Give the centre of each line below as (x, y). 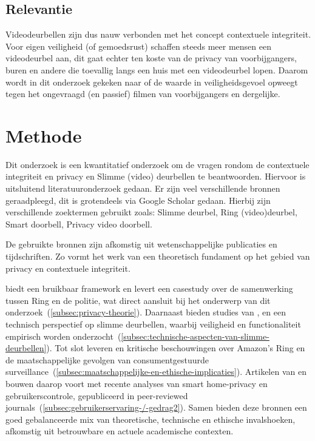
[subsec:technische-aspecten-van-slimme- (195, 336)
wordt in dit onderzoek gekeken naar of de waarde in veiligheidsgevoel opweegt (152, 82)
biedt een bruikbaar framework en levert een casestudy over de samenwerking (149, 288)
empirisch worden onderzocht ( (63, 336)
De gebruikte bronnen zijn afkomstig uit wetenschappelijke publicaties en (141, 244)
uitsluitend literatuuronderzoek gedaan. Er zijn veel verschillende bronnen (143, 188)
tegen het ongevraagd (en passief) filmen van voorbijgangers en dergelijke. (143, 94)
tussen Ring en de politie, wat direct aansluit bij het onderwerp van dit (138, 300)
